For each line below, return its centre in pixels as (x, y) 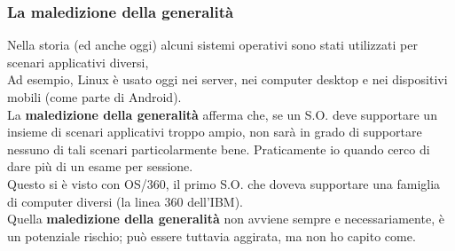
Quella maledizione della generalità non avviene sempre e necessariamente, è (226, 219)
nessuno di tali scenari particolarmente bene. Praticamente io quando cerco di (219, 149)
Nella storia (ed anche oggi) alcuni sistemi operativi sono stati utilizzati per (212, 45)
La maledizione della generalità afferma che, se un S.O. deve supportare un (222, 114)
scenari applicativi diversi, (78, 62)
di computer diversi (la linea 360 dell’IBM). (125, 201)
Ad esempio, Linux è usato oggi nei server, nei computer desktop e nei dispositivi (227, 79)
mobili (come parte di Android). (94, 97)
